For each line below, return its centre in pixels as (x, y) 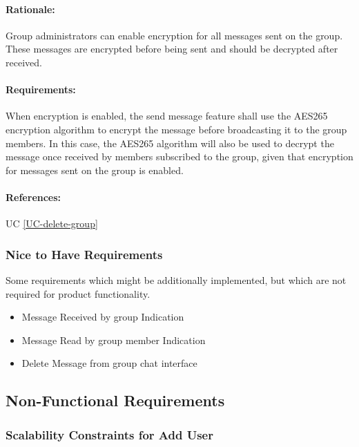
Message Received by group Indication (103, 317)
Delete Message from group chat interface (109, 363)
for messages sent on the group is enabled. (95, 170)
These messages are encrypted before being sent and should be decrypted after (172, 49)
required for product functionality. (78, 293)
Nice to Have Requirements (84, 254)
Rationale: (30, 9)
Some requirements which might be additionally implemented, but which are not (176, 279)
